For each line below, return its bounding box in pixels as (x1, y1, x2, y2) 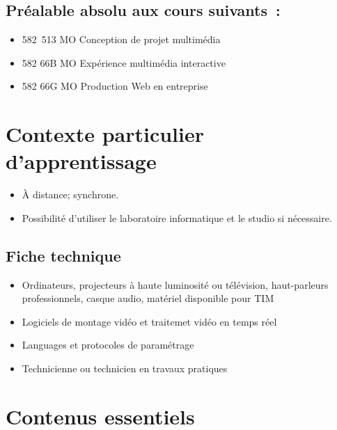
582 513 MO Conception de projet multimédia (22, 32, 221, 47)
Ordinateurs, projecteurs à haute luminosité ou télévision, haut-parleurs (22, 277, 329, 292)
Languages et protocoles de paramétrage (22, 337, 194, 352)
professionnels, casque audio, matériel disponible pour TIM (22, 291, 274, 305)
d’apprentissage (6, 147, 157, 175)
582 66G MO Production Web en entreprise (22, 79, 208, 93)
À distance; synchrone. (22, 187, 119, 202)
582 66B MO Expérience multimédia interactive (22, 55, 226, 70)
